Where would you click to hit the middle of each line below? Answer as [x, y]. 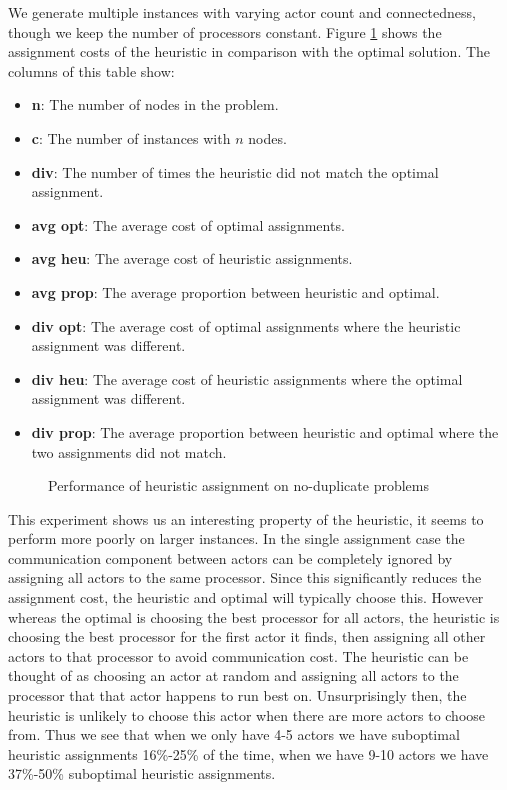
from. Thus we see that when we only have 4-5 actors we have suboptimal [234, 734]
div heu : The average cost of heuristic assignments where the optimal [247, 378]
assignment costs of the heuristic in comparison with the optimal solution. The [249, 51]
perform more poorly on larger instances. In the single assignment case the [236, 538]
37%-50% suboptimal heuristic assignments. [142, 773]
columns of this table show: [91, 70]
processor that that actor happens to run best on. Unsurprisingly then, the [237, 695]
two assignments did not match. [129, 451]
